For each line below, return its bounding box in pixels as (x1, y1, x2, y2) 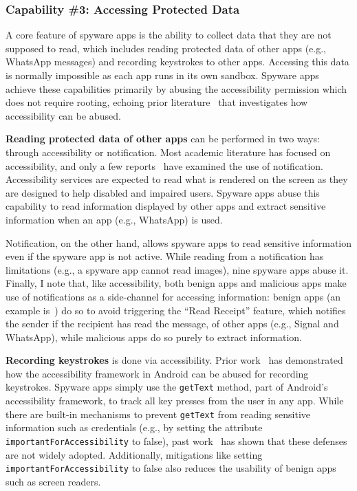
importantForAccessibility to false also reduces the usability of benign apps (6, 461, 336, 475)
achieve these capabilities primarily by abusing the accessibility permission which (6, 81, 347, 96)
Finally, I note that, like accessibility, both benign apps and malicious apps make (6, 276, 347, 290)
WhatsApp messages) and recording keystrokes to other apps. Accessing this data (6, 54, 349, 69)
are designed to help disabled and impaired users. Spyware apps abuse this (6, 185, 320, 199)
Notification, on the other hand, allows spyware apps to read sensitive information (6, 235, 352, 250)
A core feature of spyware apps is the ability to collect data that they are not (6, 28, 332, 42)
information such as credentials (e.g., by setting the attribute (6, 420, 263, 435)
